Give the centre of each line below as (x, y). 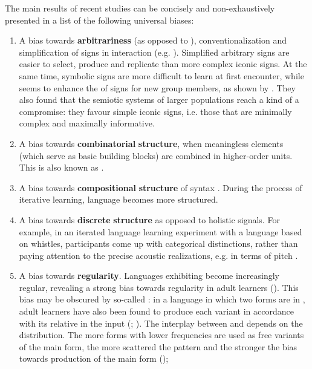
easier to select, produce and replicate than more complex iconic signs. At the (163, 64)
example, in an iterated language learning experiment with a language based (161, 231)
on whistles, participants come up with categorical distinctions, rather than (158, 243)
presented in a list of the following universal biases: (99, 20)
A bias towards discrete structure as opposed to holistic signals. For (149, 219)
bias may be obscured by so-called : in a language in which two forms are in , (162, 299)
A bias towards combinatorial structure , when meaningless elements (151, 143)
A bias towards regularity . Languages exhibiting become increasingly (149, 276)
